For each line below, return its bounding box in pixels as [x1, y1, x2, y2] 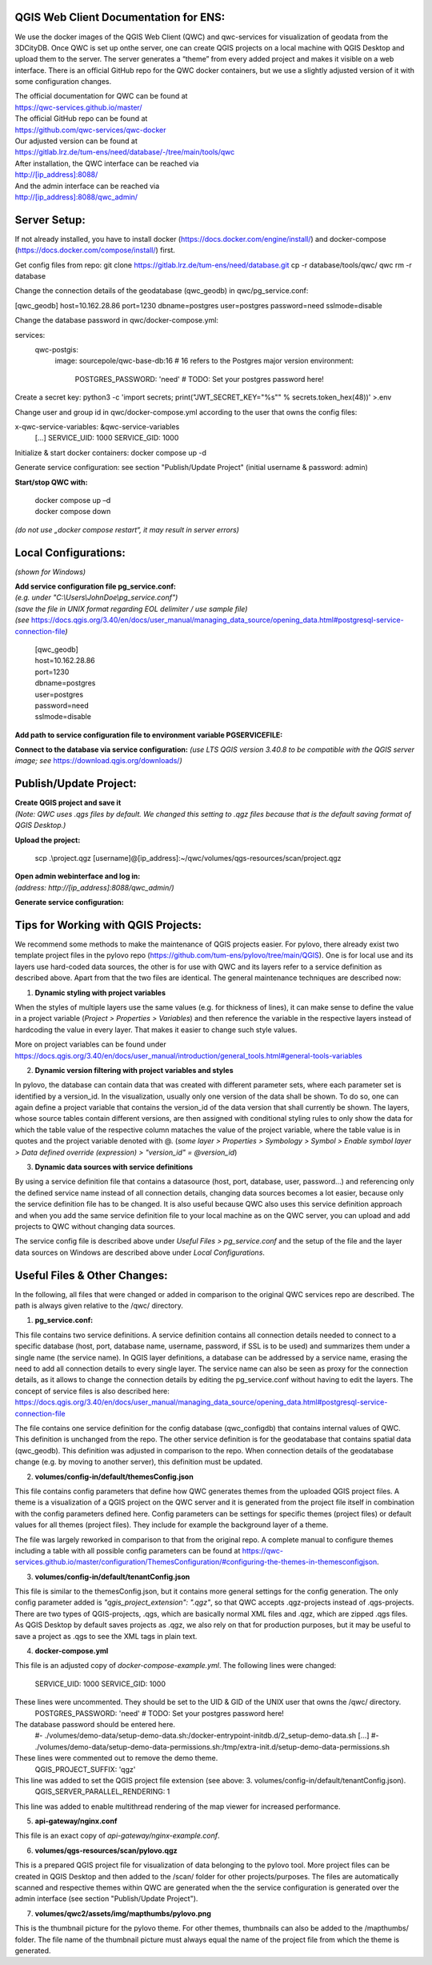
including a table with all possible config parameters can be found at [14, 1545, 241, 1555]
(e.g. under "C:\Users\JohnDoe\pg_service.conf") [14, 593, 178, 602]
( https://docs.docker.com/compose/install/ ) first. [14, 245, 176, 255]
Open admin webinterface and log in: [14, 871, 141, 881]
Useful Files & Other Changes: [14, 1268, 168, 1282]
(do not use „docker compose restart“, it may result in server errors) [14, 524, 240, 534]
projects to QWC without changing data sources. [14, 1222, 176, 1231]
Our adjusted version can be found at [14, 136, 138, 146]
